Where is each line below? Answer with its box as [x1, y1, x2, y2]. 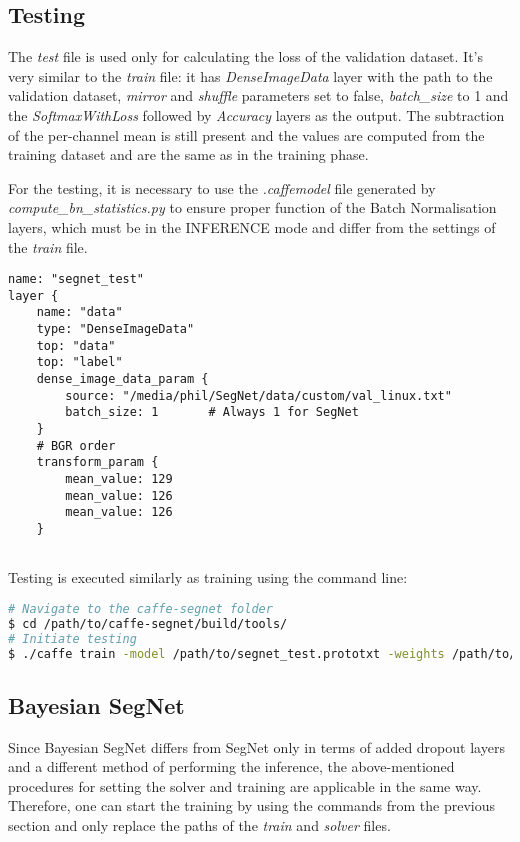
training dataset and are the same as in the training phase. [8, 144, 369, 165]
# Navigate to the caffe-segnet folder [8, 601, 273, 616]
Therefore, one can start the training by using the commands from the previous [8, 795, 496, 816]
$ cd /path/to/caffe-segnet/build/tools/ [8, 616, 288, 631]
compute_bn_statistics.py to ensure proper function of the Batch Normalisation [8, 197, 497, 218]
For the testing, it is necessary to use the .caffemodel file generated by [8, 177, 436, 198]
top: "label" [36, 355, 123, 370]
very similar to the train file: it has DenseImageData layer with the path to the [8, 65, 493, 86]
